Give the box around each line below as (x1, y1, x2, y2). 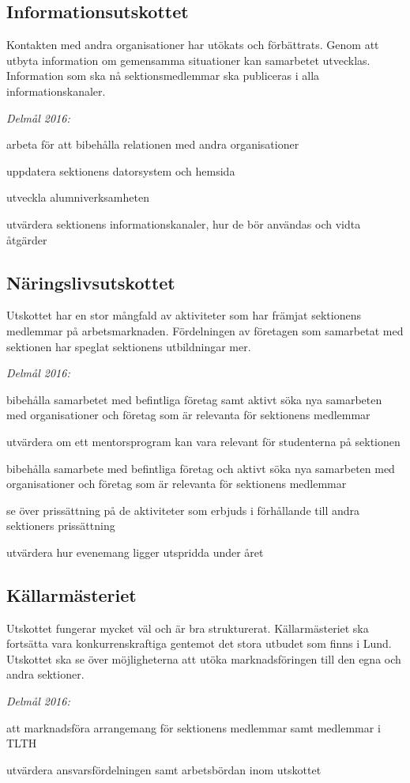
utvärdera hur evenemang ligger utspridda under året (6, 543, 264, 560)
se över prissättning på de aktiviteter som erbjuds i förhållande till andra (6, 501, 360, 518)
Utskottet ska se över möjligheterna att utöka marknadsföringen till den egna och (6, 650, 401, 667)
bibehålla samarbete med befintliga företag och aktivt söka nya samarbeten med (6, 460, 395, 476)
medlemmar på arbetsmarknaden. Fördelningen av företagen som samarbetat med (6, 322, 404, 339)
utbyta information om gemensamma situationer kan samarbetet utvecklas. (6, 51, 371, 68)
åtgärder (6, 231, 47, 248)
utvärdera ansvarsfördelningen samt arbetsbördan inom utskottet (6, 761, 322, 777)
